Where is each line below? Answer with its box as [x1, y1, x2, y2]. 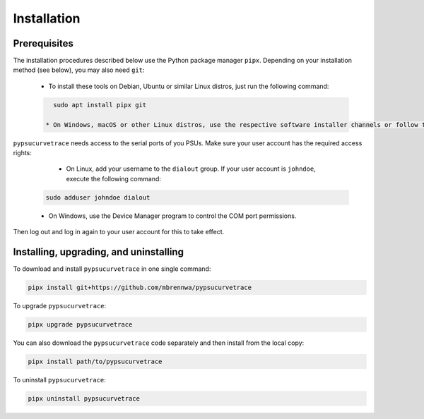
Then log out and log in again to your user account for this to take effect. [13, 228, 225, 236]
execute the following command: [66, 174, 162, 183]
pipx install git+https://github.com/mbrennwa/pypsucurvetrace [28, 284, 252, 292]
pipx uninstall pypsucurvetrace [28, 394, 141, 402]
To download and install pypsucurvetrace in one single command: [13, 265, 211, 273]
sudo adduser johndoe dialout [45, 193, 151, 201]
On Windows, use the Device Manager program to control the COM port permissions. [48, 212, 297, 220]
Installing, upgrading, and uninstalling [13, 245, 184, 257]
